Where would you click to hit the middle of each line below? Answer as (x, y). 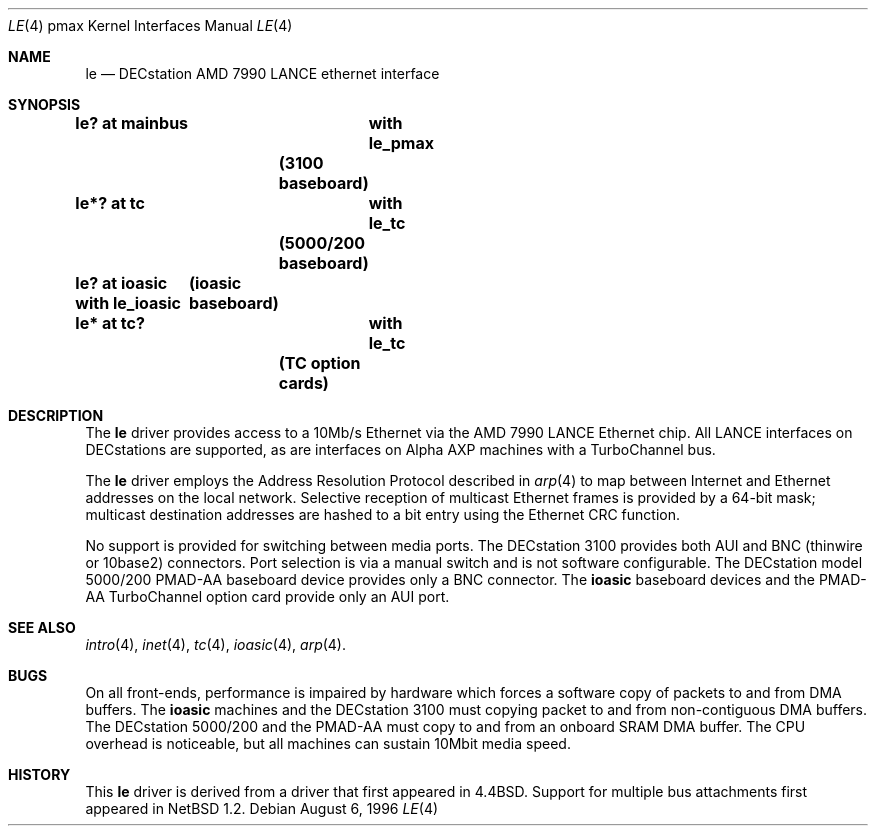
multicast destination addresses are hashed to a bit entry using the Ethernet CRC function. (383, 514)
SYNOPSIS (44, 104)
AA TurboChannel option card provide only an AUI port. (267, 596)
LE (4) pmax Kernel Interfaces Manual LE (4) (150, 25)
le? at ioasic (121, 283)
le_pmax (401, 143)
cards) (303, 383)
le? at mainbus (132, 123)
